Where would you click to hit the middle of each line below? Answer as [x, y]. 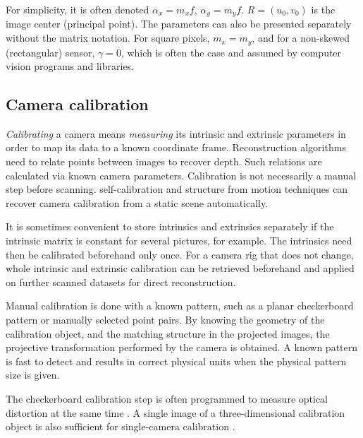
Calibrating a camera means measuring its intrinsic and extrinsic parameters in [176, 133]
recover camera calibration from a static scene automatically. [137, 202]
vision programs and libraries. [70, 66]
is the [323, 9]
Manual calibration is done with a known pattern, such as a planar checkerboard [180, 306]
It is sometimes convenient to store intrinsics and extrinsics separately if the [170, 226]
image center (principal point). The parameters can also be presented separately [179, 24]
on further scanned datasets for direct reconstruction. [121, 282]
